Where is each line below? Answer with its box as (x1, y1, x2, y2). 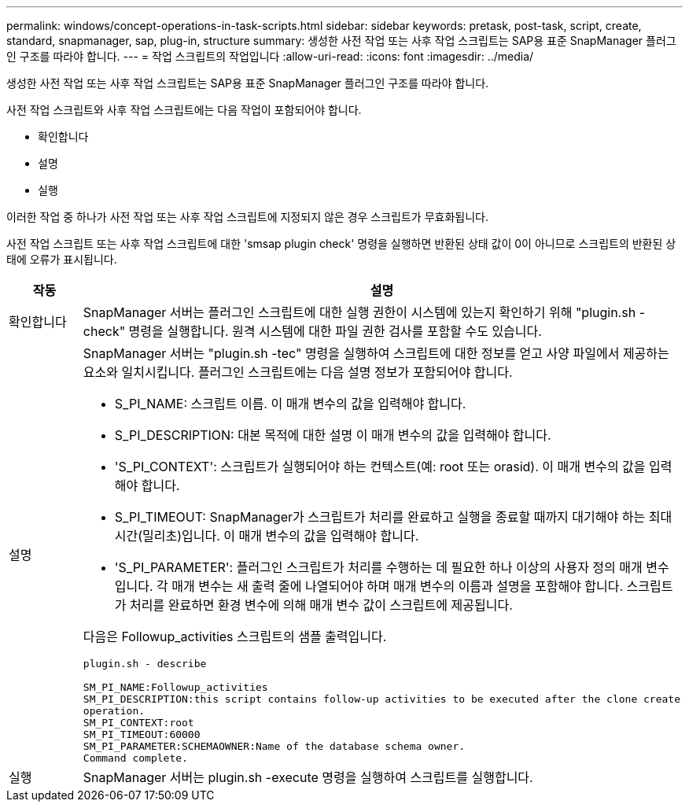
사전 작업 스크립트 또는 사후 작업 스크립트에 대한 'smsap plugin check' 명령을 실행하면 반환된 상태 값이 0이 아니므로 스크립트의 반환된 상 (6, 237, 676, 250)
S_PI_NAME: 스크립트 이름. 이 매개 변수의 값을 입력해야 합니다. (114, 396, 466, 411)
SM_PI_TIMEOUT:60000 (83, 729, 201, 740)
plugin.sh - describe (83, 658, 207, 670)
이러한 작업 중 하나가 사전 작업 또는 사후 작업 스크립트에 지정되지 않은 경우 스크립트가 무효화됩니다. (6, 210, 488, 223)
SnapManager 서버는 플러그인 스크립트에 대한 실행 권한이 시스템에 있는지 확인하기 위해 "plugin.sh (83, 304, 636, 320)
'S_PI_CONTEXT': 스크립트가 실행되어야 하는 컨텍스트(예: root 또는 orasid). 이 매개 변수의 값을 (114, 459, 646, 474)
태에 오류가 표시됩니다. (6, 253, 117, 266)
